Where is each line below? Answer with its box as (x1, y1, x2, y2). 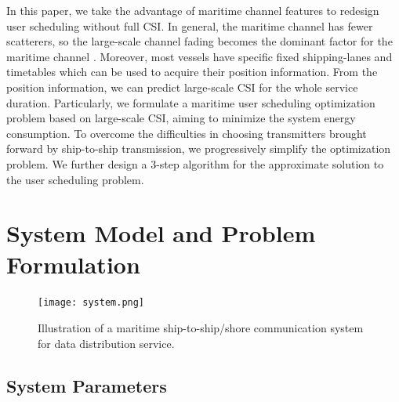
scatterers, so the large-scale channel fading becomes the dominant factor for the (6, 33, 393, 49)
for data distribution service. (38, 335, 175, 351)
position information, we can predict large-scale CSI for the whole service (6, 78, 358, 95)
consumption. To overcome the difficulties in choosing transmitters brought (6, 125, 367, 141)
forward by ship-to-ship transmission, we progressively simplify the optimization (6, 140, 391, 157)
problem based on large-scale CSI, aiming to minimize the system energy (6, 110, 356, 126)
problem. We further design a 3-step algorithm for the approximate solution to (6, 155, 384, 172)
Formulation (6, 248, 140, 280)
